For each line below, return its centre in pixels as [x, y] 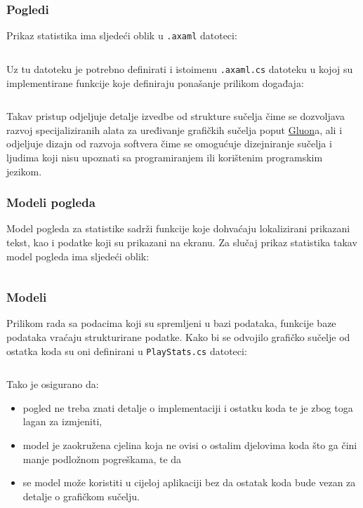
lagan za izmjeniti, [62, 421]
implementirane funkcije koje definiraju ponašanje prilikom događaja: [155, 82]
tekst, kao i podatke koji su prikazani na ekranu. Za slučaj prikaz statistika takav [182, 242]
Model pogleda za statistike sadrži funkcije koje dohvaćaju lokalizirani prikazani [178, 228]
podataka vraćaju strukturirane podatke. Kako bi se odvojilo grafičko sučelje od [178, 336]
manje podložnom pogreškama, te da [102, 459]
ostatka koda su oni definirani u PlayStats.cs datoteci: [127, 350]
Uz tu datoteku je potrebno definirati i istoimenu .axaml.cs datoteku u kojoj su [180, 68]
